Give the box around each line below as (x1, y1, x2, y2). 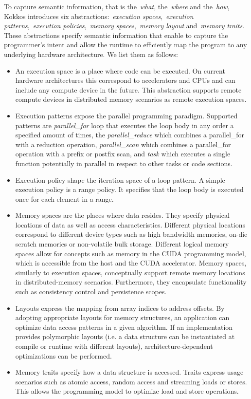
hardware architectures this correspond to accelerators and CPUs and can (15, 75, 235, 85)
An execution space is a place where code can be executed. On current (15, 65, 225, 76)
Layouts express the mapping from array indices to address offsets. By (15, 303, 225, 313)
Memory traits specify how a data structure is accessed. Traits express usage (15, 367, 244, 377)
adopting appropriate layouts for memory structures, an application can (15, 312, 230, 323)
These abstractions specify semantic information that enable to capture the (4, 30, 228, 40)
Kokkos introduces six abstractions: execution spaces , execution (4, 11, 194, 21)
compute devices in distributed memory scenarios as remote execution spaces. (15, 94, 247, 104)
